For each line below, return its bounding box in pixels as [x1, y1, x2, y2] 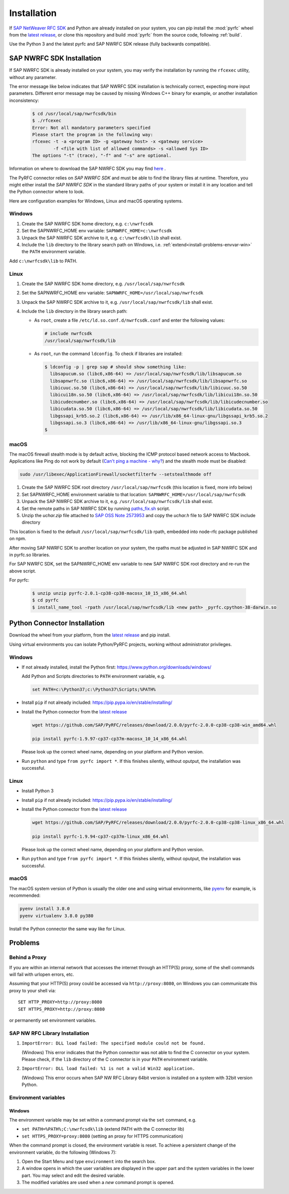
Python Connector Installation [9, 619, 105, 627]
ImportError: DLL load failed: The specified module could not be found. [21, 1041, 206, 1046]
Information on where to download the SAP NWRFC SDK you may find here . [9, 165, 166, 172]
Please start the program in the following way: [32, 131, 153, 137]
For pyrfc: [9, 577, 29, 583]
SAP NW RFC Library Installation [9, 1030, 89, 1037]
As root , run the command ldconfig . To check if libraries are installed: [34, 350, 183, 357]
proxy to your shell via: [9, 987, 56, 994]
